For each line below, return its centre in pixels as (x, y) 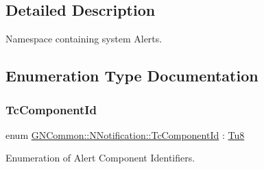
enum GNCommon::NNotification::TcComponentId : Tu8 (125, 134)
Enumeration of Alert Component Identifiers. (100, 158)
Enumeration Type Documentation (132, 76)
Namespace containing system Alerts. (84, 39)
